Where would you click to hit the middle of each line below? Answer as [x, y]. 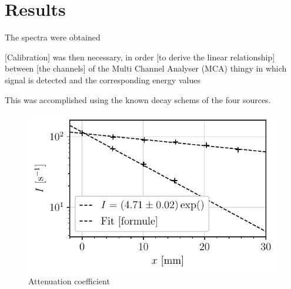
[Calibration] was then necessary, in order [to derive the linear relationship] [140, 57]
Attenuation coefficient [69, 281]
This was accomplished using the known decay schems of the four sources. [138, 99]
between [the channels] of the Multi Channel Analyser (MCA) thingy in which [146, 68]
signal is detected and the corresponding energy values [103, 79]
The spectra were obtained [53, 37]
